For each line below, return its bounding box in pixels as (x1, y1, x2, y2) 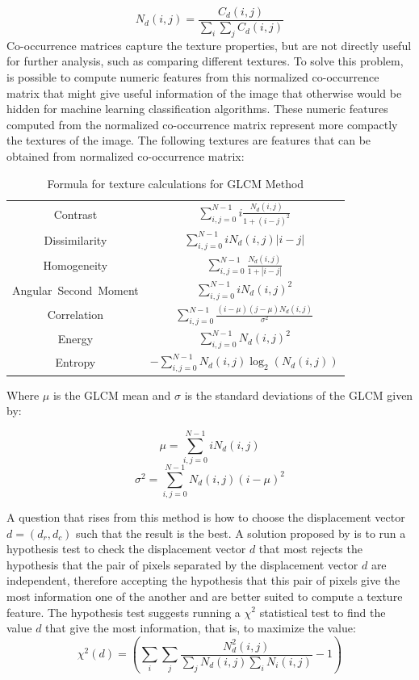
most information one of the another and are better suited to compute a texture (6, 587, 403, 604)
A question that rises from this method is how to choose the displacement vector (6, 509, 405, 525)
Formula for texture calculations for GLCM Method (47, 174, 304, 191)
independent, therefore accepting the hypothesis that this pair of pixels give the (6, 572, 400, 589)
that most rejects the (258, 540, 362, 557)
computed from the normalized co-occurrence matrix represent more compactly (6, 115, 398, 132)
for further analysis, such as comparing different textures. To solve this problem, (6, 52, 404, 69)
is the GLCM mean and (52, 386, 171, 403)
